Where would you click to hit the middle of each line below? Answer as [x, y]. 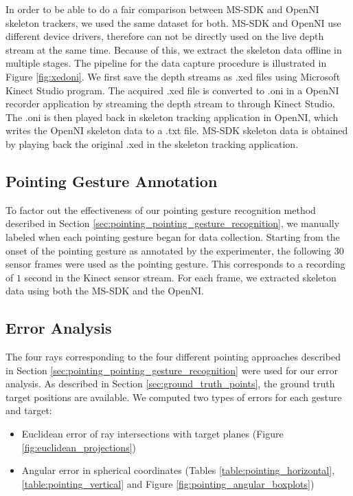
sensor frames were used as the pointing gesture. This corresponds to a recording [175, 264]
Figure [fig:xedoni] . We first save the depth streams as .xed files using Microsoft [173, 76]
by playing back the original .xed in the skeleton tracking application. [152, 143]
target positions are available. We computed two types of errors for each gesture [174, 397]
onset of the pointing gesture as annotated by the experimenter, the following [169, 250]
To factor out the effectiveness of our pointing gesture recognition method [161, 209]
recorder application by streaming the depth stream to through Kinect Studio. [170, 104]
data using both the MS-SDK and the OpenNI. [105, 291]
